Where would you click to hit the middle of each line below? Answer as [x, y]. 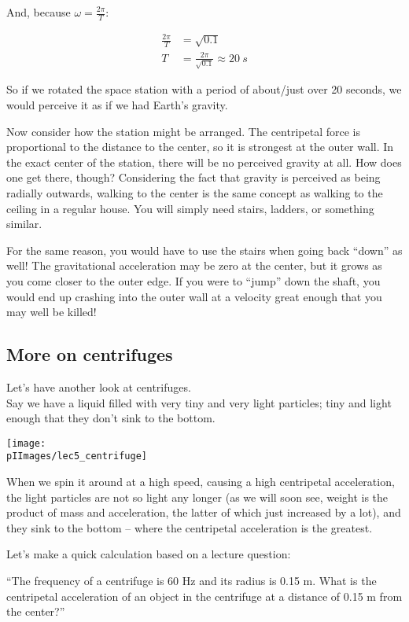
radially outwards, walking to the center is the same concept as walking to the [195, 193]
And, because [39, 12]
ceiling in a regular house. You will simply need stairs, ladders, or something [190, 208]
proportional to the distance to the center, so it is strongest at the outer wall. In [200, 147]
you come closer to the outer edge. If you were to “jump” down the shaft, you [193, 280]
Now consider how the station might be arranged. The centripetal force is [183, 131]
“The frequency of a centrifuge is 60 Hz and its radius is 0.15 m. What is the [192, 581]
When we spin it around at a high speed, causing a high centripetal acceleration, [201, 482]
